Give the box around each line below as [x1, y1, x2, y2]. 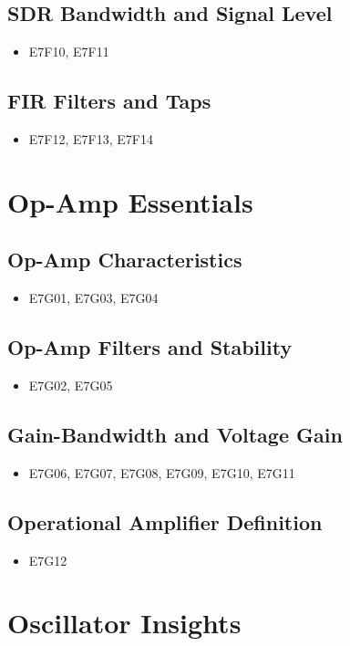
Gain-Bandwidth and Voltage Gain [7, 420, 343, 448]
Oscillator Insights [7, 604, 242, 641]
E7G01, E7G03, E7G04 [28, 288, 159, 307]
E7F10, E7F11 [28, 42, 109, 61]
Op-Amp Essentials [7, 182, 253, 220]
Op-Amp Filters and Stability [7, 333, 293, 361]
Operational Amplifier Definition [7, 507, 323, 536]
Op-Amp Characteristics [7, 245, 242, 274]
